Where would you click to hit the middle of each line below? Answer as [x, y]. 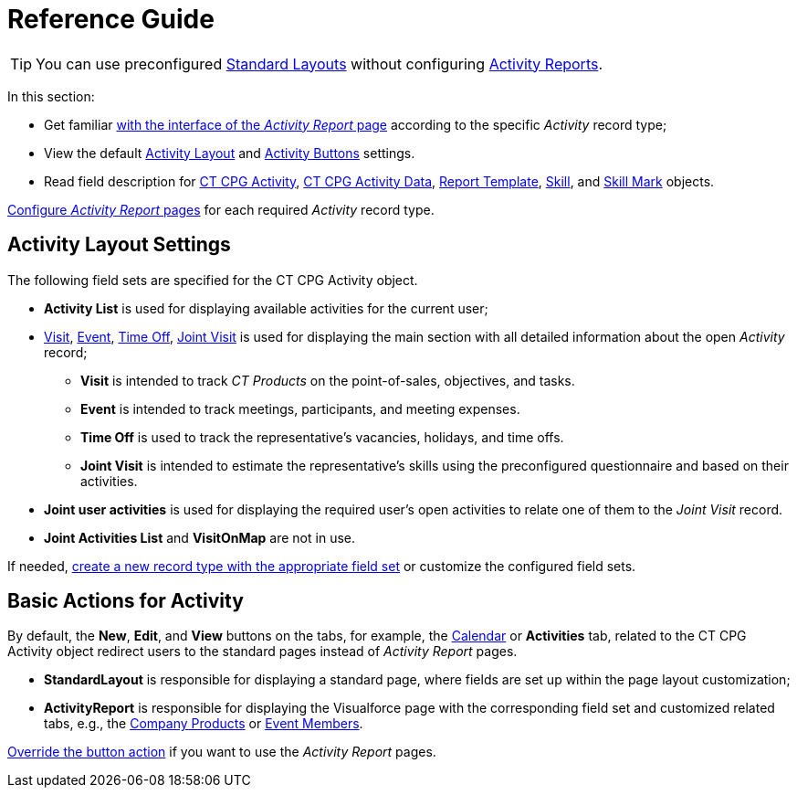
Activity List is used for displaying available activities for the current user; [266, 308]
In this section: [51, 96]
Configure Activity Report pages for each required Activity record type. [221, 209]
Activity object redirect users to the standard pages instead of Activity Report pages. [262, 652]
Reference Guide [111, 19]
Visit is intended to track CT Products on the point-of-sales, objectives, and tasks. [328, 380]
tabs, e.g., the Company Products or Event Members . [204, 724]
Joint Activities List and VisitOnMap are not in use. [199, 537]
